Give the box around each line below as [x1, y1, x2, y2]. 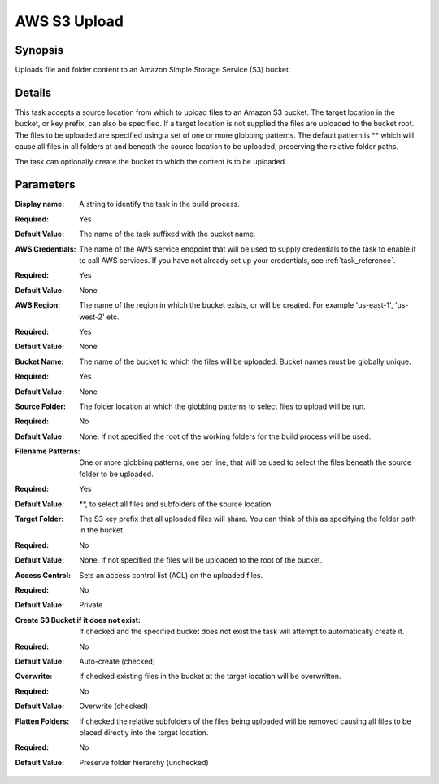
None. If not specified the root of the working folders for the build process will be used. [79, 431, 372, 441]
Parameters [15, 177, 76, 191]
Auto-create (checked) [79, 656, 156, 666]
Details [15, 85, 52, 99]
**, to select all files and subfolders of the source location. [79, 499, 274, 509]
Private [79, 600, 103, 610]
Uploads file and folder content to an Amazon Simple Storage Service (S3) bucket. [15, 65, 291, 75]
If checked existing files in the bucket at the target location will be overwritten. [79, 672, 341, 681]
